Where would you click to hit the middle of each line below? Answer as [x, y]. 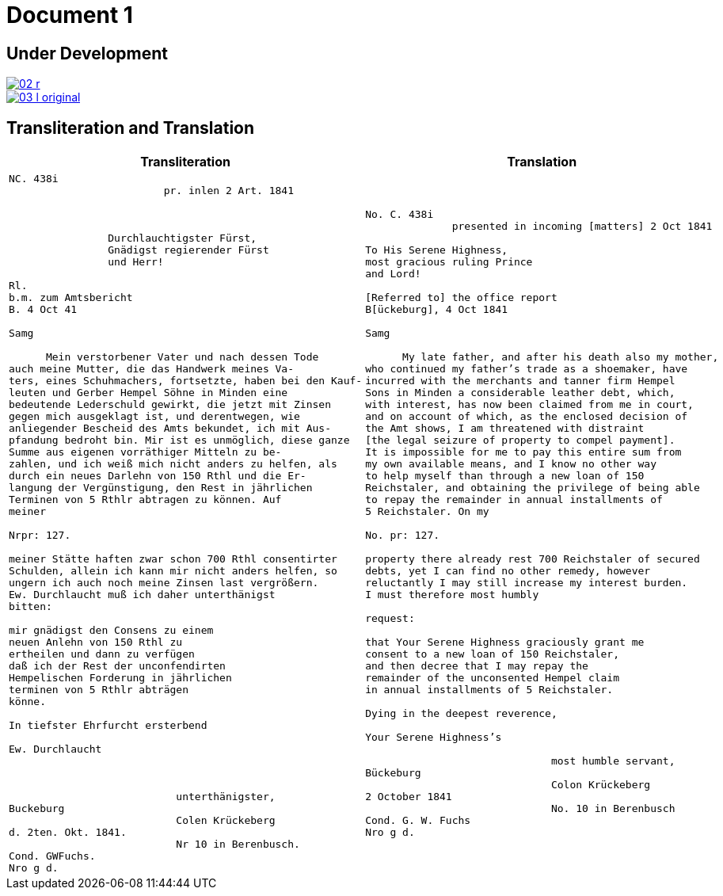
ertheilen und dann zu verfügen [102, 654]
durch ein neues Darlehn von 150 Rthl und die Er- [158, 476]
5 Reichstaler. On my [427, 512]
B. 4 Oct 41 [43, 310]
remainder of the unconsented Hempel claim [493, 678]
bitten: [30, 607]
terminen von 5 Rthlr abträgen [99, 690]
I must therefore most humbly [452, 595]
